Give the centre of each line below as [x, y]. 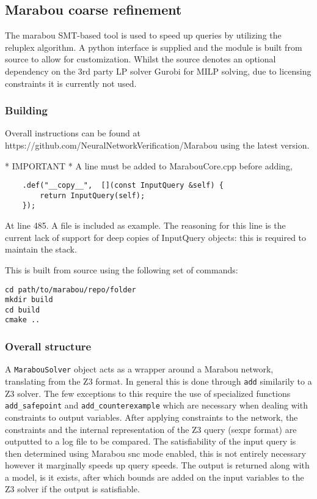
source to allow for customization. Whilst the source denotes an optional [140, 59]
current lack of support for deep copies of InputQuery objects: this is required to [156, 237]
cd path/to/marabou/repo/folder [71, 290]
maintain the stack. [41, 249]
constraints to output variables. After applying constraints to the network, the [151, 417]
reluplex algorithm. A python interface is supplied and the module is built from [154, 47]
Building [26, 110]
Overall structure [48, 346]
